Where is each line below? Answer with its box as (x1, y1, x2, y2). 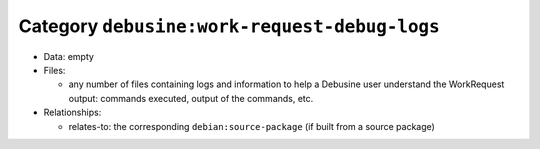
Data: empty (43, 50, 95, 62)
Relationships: (43, 106, 102, 119)
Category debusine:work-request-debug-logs (18, 15, 440, 37)
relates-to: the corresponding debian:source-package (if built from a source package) (68, 120, 435, 132)
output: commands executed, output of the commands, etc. (68, 92, 314, 104)
